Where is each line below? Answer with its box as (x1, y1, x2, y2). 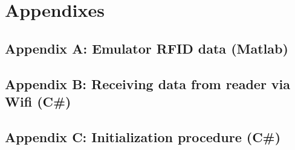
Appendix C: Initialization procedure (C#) (5, 127, 281, 146)
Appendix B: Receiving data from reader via (5, 74, 291, 93)
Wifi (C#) (5, 92, 71, 110)
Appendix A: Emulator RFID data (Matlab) (5, 39, 288, 57)
